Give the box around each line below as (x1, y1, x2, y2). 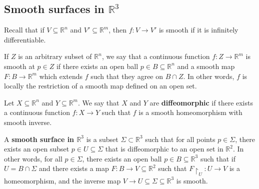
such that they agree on (90, 70, 163, 81)
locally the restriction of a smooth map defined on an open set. (4, 80, 197, 91)
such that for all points (145, 133, 215, 144)
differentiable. (4, 34, 46, 44)
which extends (39, 70, 83, 81)
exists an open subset (4, 143, 69, 154)
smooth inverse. (4, 116, 52, 127)
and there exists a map (39, 163, 109, 173)
